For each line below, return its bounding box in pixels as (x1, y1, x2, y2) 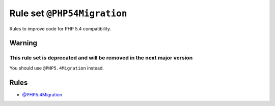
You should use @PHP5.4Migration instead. (9, 65, 104, 71)
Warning (9, 39, 38, 48)
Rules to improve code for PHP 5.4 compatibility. (9, 25, 112, 31)
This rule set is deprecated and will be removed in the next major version (9, 54, 193, 61)
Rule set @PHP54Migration (9, 8, 127, 19)
